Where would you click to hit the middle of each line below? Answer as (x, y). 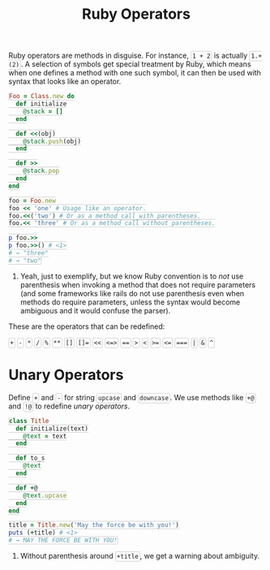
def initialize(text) (52, 428)
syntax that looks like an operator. (65, 81)
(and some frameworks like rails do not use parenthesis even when (132, 293)
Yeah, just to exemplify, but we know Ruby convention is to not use (132, 276)
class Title (29, 421)
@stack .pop (41, 171)
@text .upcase (45, 495)
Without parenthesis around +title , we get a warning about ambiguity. (140, 556)
